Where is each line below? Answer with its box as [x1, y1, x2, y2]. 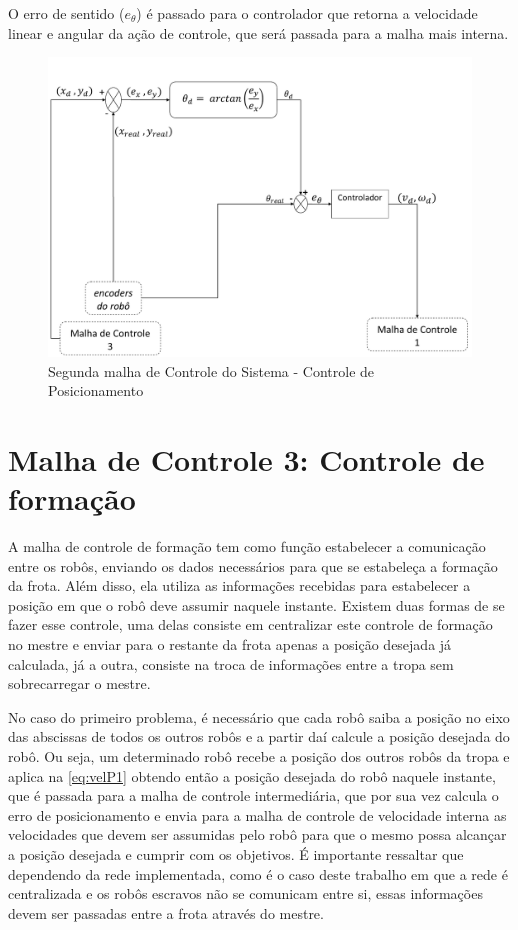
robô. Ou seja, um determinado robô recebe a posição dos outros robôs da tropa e [8, 746, 510, 766]
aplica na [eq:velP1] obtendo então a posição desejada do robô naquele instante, [8, 765, 496, 786]
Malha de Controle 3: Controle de [8, 438, 485, 479]
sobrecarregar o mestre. [8, 673, 151, 694]
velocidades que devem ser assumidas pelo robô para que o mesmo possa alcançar [8, 824, 507, 845]
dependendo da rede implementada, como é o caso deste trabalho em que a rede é [8, 863, 508, 884]
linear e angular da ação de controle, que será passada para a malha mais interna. [8, 22, 509, 43]
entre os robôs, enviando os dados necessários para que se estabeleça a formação [8, 555, 498, 576]
